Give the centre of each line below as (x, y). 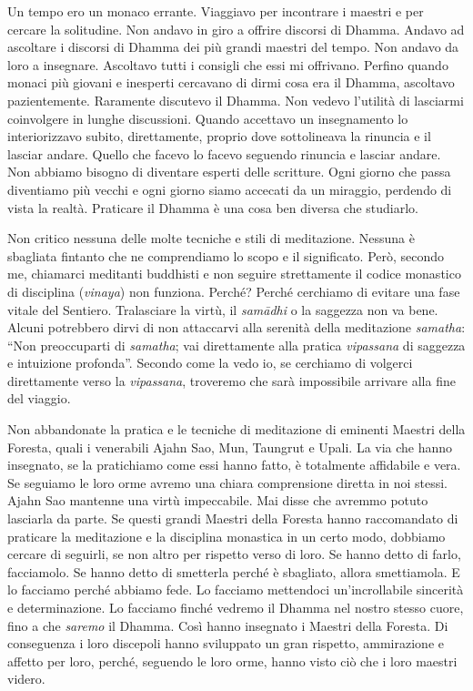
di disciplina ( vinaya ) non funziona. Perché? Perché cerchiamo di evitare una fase (234, 291)
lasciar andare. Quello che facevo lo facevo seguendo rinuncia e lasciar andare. (224, 153)
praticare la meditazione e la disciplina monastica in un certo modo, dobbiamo (226, 536)
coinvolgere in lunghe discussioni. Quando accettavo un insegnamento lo (208, 118)
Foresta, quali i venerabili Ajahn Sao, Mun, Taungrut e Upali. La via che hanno (230, 447)
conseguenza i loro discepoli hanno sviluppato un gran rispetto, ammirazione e (226, 643)
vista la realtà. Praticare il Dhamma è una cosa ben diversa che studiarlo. (213, 207)
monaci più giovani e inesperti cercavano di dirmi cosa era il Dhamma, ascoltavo (231, 82)
